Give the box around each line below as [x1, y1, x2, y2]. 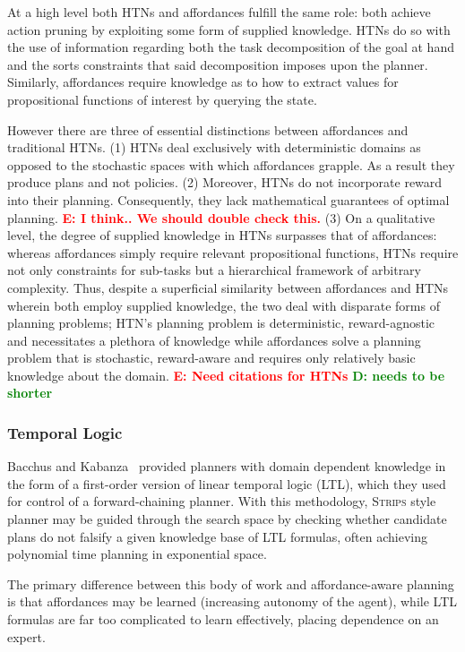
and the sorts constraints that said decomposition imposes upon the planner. [7, 55, 428, 73]
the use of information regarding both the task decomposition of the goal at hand [7, 38, 454, 56]
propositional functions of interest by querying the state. [7, 90, 317, 108]
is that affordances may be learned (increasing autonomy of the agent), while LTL [7, 592, 457, 611]
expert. [7, 627, 46, 646]
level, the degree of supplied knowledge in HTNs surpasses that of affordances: [7, 226, 437, 244]
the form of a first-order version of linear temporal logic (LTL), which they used [7, 474, 446, 493]
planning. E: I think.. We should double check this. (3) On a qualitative [7, 208, 435, 227]
